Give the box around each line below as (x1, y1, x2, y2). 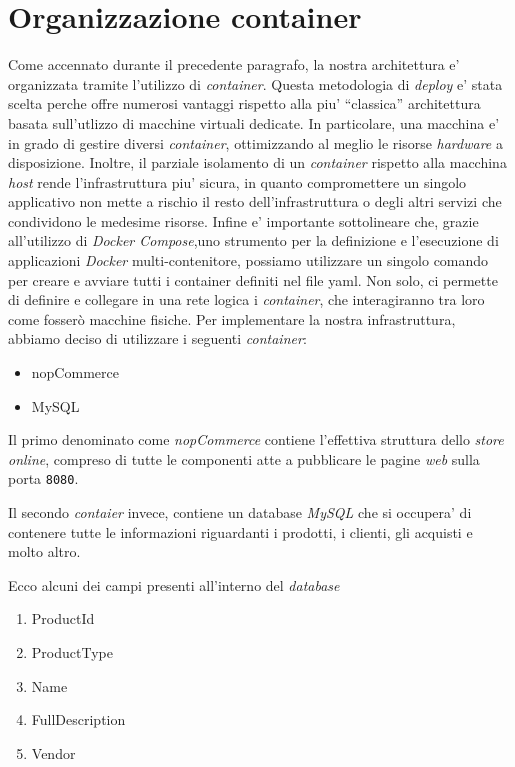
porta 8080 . (8, 468, 79, 489)
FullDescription (31, 709, 126, 730)
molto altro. (8, 541, 81, 562)
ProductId (31, 608, 95, 629)
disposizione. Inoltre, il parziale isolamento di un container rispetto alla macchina (8, 152, 507, 173)
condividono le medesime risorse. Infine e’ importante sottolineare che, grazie (8, 210, 479, 231)
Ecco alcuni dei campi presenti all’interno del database (8, 574, 340, 595)
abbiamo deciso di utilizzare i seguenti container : (8, 328, 307, 349)
